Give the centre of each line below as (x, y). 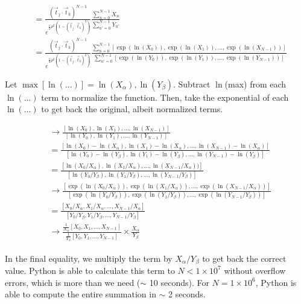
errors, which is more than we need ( (73, 282)
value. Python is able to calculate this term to (90, 270)
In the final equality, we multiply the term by (89, 258)
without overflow (255, 270)
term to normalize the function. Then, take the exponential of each (165, 97)
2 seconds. (187, 294)
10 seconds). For (179, 282)
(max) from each (255, 84)
